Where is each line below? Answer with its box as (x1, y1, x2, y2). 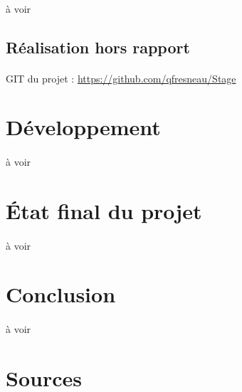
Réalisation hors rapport (6, 36, 190, 58)
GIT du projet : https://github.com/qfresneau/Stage (6, 70, 236, 85)
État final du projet (6, 196, 202, 225)
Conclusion (6, 280, 116, 309)
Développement (6, 112, 161, 142)
